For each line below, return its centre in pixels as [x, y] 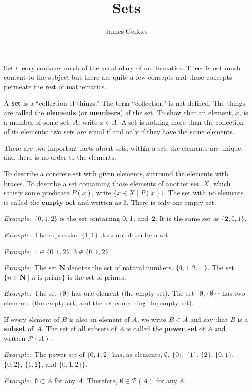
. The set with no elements [204, 193]
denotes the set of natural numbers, [120, 267]
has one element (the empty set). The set [133, 293]
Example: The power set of [44, 354]
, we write [152, 319]
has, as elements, [137, 354]
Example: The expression [42, 235]
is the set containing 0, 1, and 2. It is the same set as [140, 218]
